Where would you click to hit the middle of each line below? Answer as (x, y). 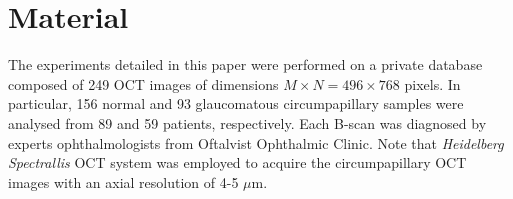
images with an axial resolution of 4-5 (123, 181)
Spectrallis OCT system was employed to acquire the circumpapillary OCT (237, 162)
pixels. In (432, 83)
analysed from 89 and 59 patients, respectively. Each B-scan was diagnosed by (247, 122)
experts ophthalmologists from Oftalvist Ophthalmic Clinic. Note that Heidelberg (256, 142)
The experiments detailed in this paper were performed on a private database (245, 64)
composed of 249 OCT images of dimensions (143, 83)
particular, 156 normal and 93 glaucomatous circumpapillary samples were (236, 103)
